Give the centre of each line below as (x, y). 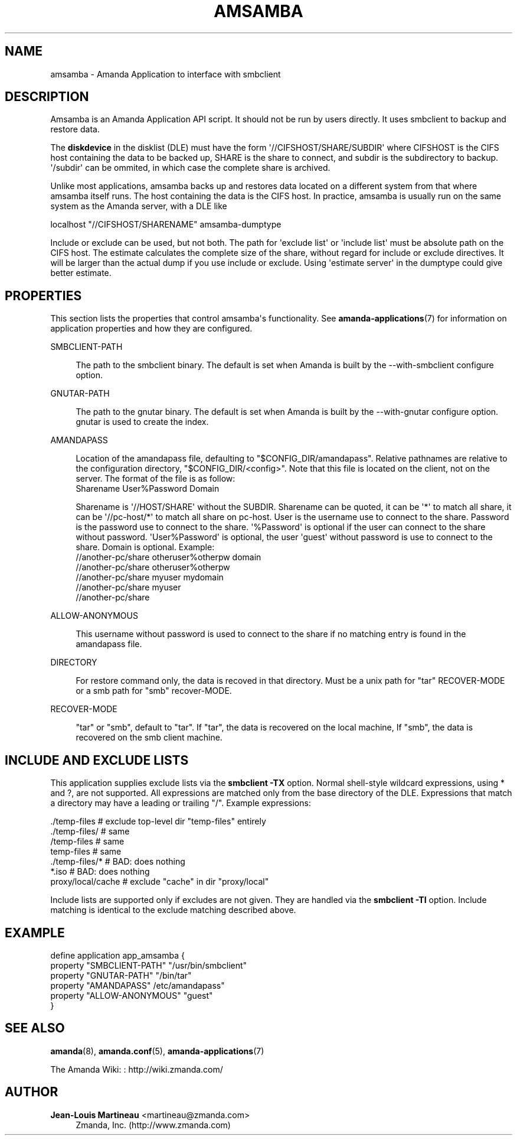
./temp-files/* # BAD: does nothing (118, 862)
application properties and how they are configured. (151, 329)
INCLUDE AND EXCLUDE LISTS (97, 760)
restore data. (75, 129)
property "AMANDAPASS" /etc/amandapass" (138, 985)
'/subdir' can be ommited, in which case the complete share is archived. (190, 168)
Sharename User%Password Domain (148, 489)
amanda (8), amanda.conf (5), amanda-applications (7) (157, 1051)
